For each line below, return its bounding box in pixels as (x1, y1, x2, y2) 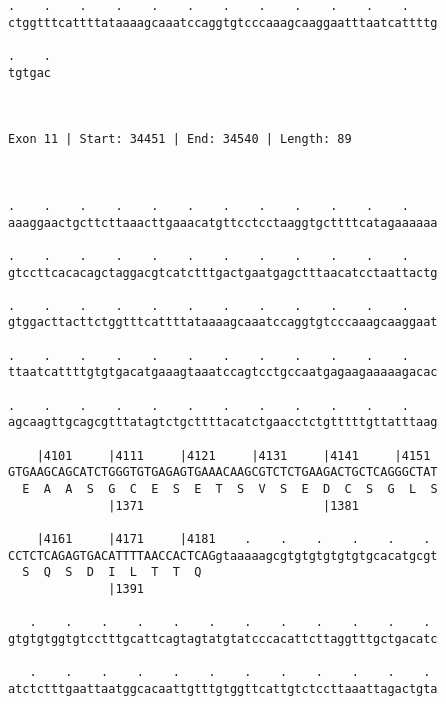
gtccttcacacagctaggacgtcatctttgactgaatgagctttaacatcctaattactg (8, 265, 438, 280)
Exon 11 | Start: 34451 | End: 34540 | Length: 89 (8, 132, 352, 147)
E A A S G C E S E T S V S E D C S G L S (22, 482, 438, 497)
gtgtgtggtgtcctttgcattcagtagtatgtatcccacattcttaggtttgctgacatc (8, 631, 438, 646)
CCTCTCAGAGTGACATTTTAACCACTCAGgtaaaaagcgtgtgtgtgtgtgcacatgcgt (8, 548, 438, 563)
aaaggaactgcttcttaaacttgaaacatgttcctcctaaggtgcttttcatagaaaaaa (8, 215, 438, 230)
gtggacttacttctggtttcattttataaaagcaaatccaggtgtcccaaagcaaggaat (8, 315, 438, 330)
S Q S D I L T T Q (22, 565, 202, 580)
